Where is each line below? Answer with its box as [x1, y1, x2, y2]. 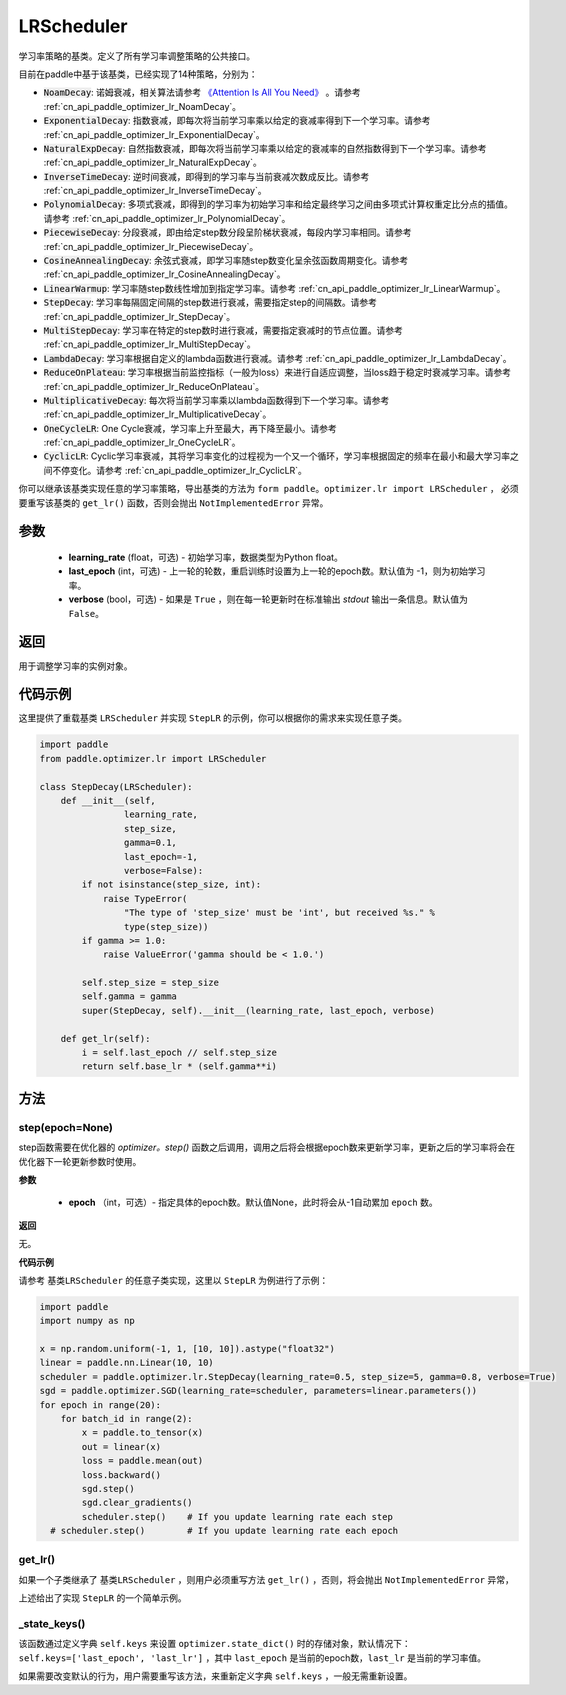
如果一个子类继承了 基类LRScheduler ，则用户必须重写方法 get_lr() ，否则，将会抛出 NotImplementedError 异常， [18, 1573, 514, 1585]
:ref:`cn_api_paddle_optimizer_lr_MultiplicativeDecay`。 [43, 408, 272, 420]
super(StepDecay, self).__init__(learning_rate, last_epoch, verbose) [81, 1005, 435, 1016]
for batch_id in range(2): [60, 1413, 194, 1424]
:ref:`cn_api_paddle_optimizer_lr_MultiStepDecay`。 [43, 338, 256, 350]
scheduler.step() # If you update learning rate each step [81, 1511, 394, 1522]
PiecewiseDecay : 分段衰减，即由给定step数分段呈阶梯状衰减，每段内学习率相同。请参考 [43, 226, 412, 239]
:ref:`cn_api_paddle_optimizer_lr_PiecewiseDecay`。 [43, 240, 259, 252]
